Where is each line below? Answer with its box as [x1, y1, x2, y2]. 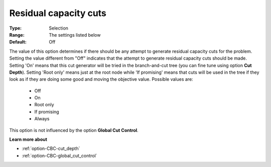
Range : [9, 32, 25, 38]
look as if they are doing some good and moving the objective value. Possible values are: [9, 76, 193, 82]
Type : [9, 25, 22, 31]
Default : [9, 39, 27, 45]
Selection [49, 25, 69, 31]
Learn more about [9, 136, 48, 142]
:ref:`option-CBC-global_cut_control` [22, 152, 97, 158]
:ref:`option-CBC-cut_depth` [22, 145, 80, 151]
